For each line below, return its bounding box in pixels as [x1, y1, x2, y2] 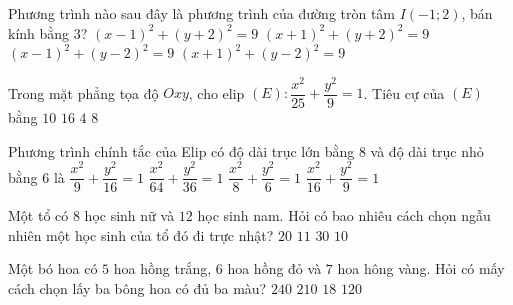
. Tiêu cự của [363, 82, 445, 103]
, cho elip [188, 82, 245, 103]
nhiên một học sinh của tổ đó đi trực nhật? [8, 224, 274, 245]
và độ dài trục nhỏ [370, 140, 484, 161]
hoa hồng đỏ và [227, 258, 322, 279]
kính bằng [8, 22, 70, 43]
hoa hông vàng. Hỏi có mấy [337, 258, 505, 279]
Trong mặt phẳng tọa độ [8, 82, 159, 103]
